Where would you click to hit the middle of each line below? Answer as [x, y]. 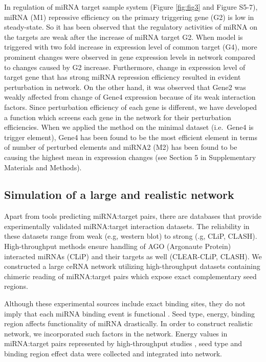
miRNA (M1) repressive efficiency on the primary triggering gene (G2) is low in [129, 17]
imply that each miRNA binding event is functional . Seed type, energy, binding [129, 313]
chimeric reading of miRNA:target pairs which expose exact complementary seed [130, 276]
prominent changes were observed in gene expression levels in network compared [130, 56]
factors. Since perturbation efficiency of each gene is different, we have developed [131, 107]
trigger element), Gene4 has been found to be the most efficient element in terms [131, 137]
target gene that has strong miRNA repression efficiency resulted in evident [123, 77]
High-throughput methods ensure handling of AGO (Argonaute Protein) [118, 246]
